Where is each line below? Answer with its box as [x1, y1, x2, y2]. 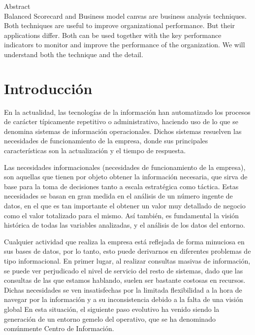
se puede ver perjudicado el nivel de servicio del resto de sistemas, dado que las [4, 265, 243, 275]
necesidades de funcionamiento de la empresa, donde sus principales [4, 135, 208, 146]
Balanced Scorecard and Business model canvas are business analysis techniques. [4, 10, 247, 21]
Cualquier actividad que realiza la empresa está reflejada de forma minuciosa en [4, 236, 245, 246]
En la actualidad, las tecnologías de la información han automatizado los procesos [4, 106, 251, 117]
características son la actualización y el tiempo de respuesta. [4, 145, 186, 156]
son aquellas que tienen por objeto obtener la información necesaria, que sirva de [4, 171, 248, 182]
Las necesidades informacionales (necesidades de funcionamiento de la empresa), [4, 162, 246, 172]
